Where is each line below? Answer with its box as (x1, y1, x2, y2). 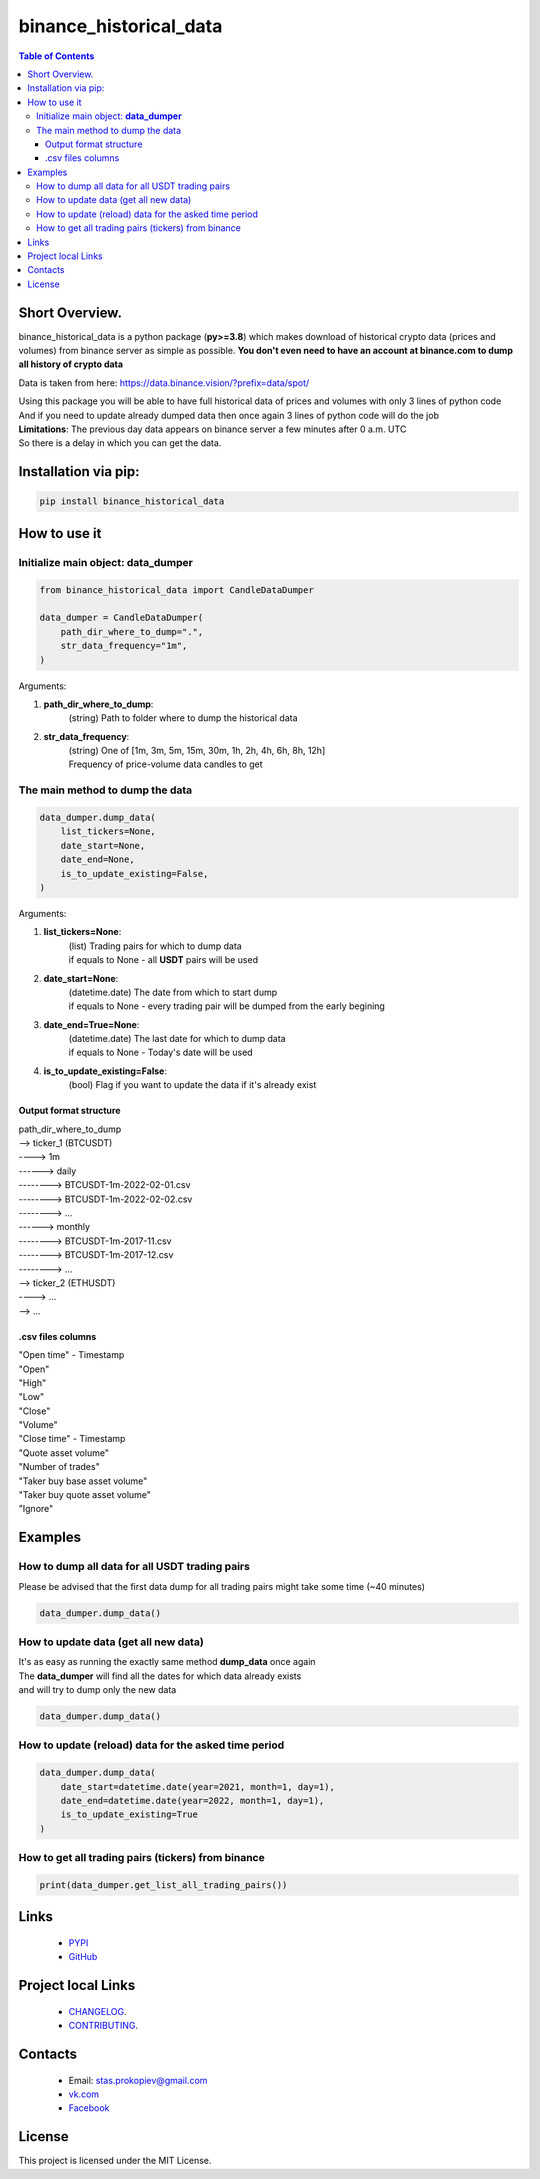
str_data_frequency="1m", (60, 640, 188, 652)
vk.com (68, 2088, 100, 2100)
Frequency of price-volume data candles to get (68, 758, 264, 770)
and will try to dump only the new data (18, 1684, 177, 1696)
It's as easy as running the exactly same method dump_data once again (18, 1656, 316, 1668)
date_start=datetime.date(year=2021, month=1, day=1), (60, 1781, 335, 1792)
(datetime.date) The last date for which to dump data (68, 1033, 286, 1045)
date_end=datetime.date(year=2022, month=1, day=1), (60, 1795, 325, 1806)
